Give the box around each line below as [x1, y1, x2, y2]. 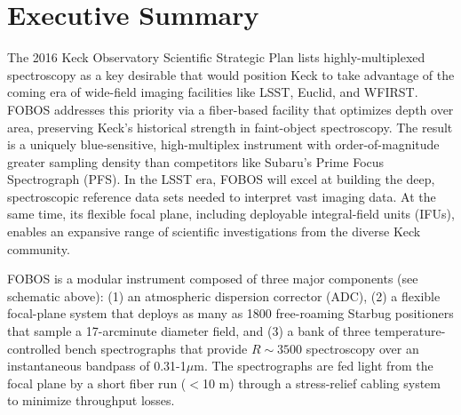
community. [7, 239, 70, 258]
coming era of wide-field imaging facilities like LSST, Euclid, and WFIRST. [7, 83, 418, 101]
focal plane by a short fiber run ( [7, 373, 187, 392]
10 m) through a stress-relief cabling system [202, 373, 441, 392]
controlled [7, 339, 61, 357]
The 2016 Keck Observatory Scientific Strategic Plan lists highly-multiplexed [7, 48, 425, 67]
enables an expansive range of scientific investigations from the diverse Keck [7, 222, 421, 241]
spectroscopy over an [306, 339, 419, 357]
